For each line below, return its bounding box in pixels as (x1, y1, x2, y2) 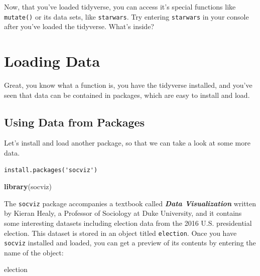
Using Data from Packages (4, 114, 145, 129)
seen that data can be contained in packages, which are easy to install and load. (4, 89, 250, 100)
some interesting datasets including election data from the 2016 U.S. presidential (4, 217, 252, 228)
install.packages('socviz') (4, 166, 98, 174)
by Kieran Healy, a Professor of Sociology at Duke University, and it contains (4, 208, 242, 218)
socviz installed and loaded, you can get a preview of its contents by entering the (4, 237, 256, 248)
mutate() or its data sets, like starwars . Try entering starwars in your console (4, 11, 249, 22)
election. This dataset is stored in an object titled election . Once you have (4, 227, 237, 238)
